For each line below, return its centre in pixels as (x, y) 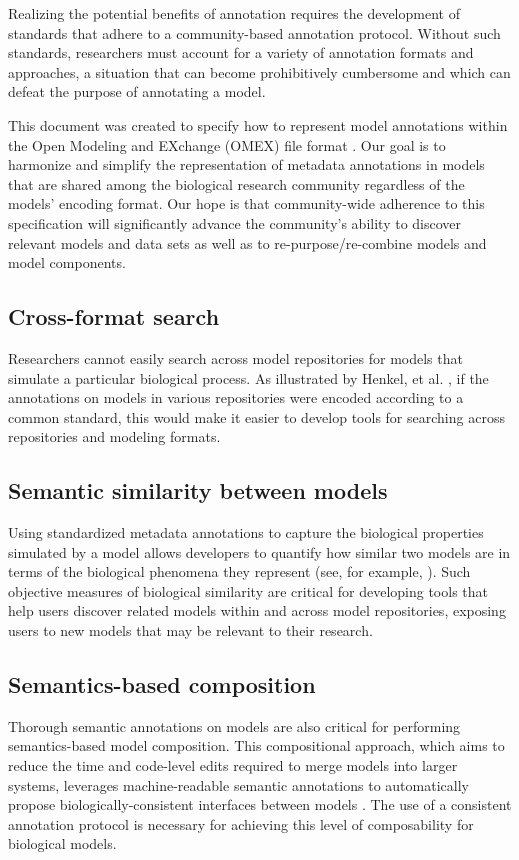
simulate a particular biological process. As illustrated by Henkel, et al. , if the (248, 377)
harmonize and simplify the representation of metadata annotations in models (246, 164)
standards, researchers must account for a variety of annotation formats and (241, 52)
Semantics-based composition (162, 684)
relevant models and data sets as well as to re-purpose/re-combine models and (247, 242)
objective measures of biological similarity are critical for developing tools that (248, 590)
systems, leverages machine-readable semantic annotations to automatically (238, 784)
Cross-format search (114, 316)
